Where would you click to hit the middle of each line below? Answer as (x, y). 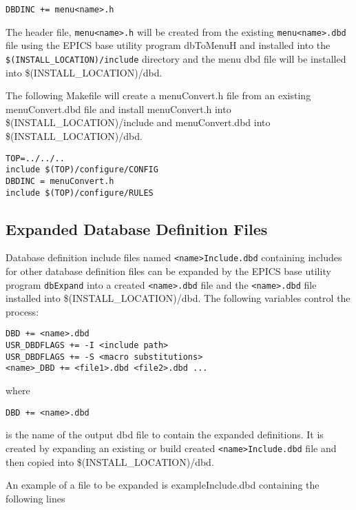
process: (22, 311)
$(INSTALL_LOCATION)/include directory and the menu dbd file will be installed (176, 58)
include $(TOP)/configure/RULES (80, 193)
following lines (35, 498)
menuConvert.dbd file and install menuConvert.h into (118, 109)
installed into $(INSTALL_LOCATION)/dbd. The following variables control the (178, 298)
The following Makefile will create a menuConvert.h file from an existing (158, 95)
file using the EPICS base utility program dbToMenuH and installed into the (168, 45)
